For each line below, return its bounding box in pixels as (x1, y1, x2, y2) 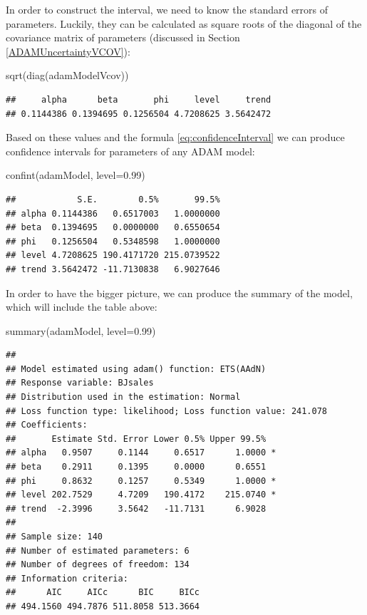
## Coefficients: (6, 420, 88, 430)
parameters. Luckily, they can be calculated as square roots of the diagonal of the (6, 16, 362, 31)
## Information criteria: (6, 573, 128, 584)
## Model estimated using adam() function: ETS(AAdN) (6, 363, 267, 374)
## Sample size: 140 (6, 532, 103, 542)
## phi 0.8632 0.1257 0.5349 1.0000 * (6, 475, 276, 486)
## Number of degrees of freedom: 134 (6, 559, 190, 570)
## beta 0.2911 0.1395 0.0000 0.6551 (6, 462, 267, 472)
